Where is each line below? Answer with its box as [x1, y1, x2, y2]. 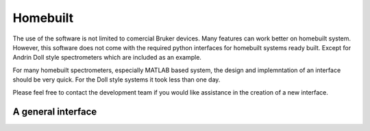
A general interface [12, 106, 97, 118]
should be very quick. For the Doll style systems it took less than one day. [12, 75, 221, 84]
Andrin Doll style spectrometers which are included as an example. [12, 53, 202, 62]
